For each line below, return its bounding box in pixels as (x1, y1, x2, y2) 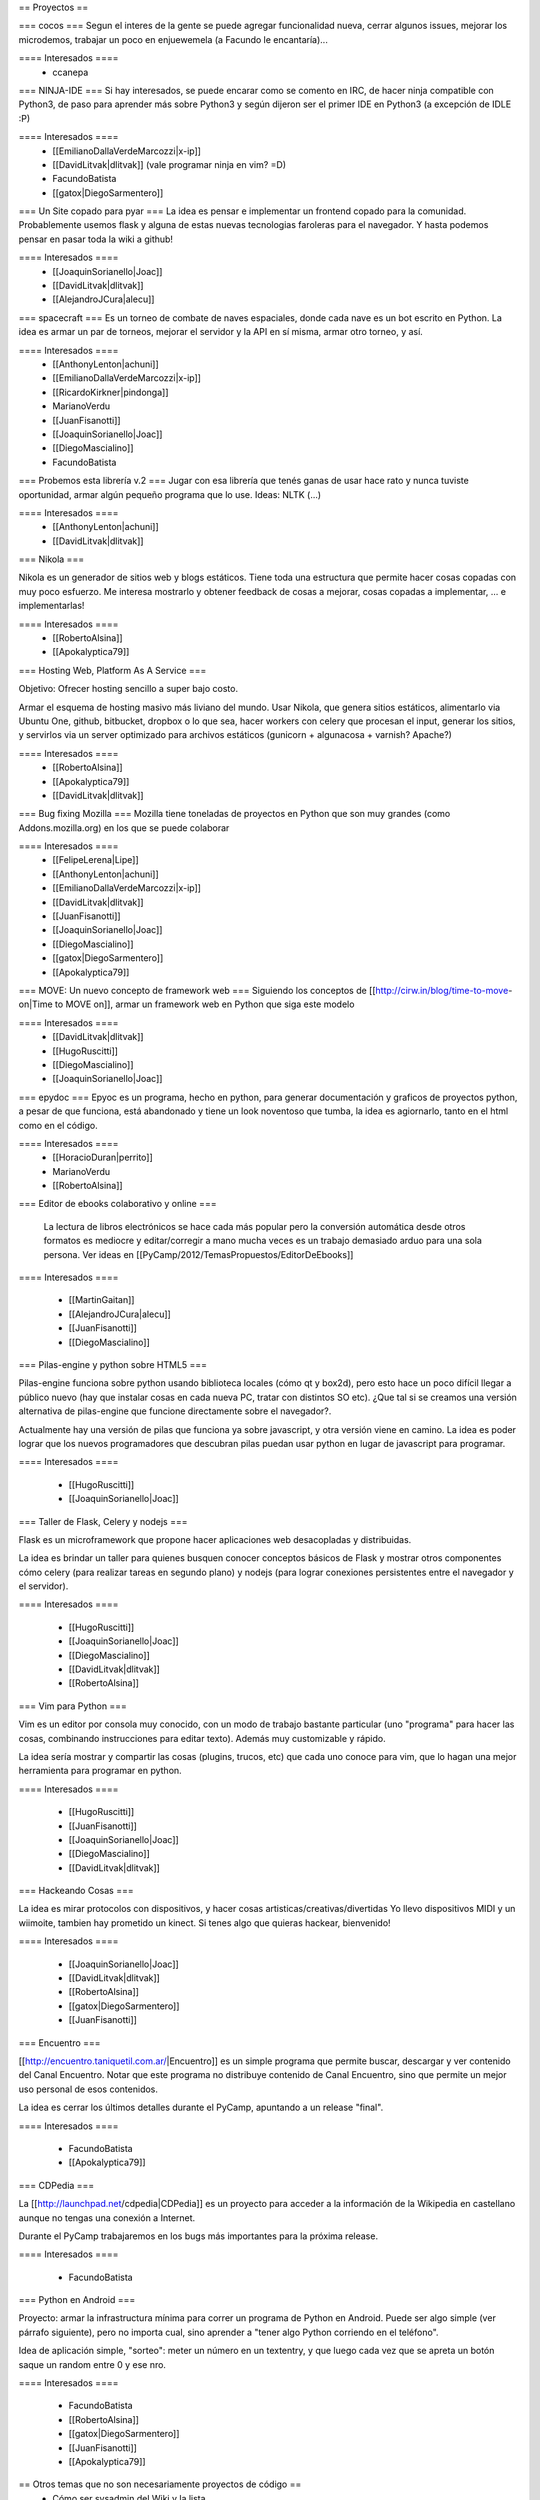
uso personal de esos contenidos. (18, 2083, 159, 2095)
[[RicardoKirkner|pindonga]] (52, 386, 169, 398)
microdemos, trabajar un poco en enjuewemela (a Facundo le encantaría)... (18, 33, 329, 45)
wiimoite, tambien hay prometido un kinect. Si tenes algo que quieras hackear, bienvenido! (18, 1916, 391, 1929)
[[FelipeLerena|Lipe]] (52, 854, 139, 866)
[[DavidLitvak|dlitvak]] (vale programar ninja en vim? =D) (52, 158, 287, 170)
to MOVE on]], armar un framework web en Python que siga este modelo (55, 998, 355, 1010)
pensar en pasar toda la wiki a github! (18, 233, 174, 245)
